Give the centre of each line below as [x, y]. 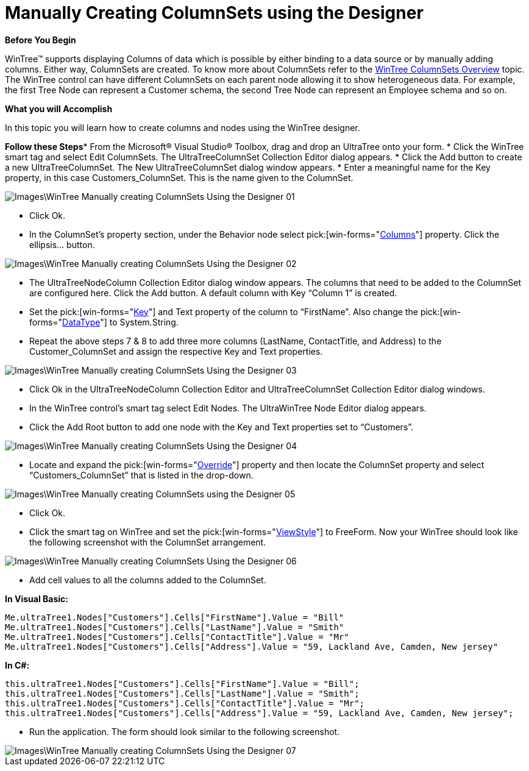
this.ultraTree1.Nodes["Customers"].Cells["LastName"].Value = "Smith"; [182, 693]
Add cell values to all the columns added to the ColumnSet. [148, 580]
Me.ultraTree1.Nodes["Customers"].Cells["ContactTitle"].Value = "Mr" [177, 637]
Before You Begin [41, 40]
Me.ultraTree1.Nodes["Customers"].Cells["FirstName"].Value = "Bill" [175, 617]
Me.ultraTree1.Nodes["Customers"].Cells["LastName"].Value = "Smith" [175, 627]
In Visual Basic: [37, 599]
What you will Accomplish [59, 108]
